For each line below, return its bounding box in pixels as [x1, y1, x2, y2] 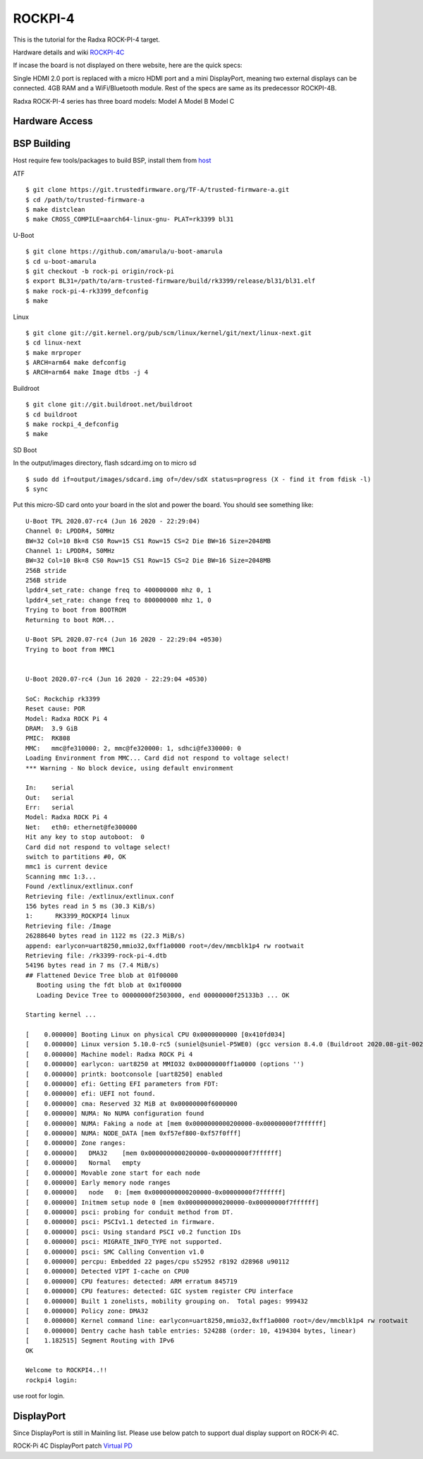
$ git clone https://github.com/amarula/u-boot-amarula [25, 248, 223, 255]
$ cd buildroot [25, 410, 78, 418]
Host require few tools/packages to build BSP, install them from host [13, 156, 211, 165]
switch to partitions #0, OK [25, 853, 126, 861]
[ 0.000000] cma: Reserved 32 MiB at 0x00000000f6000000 [25, 1099, 238, 1108]
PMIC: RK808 [25, 734, 70, 742]
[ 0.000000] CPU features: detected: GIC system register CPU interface [25, 1288, 293, 1295]
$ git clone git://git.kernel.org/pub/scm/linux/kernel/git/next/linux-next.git [25, 329, 312, 337]
